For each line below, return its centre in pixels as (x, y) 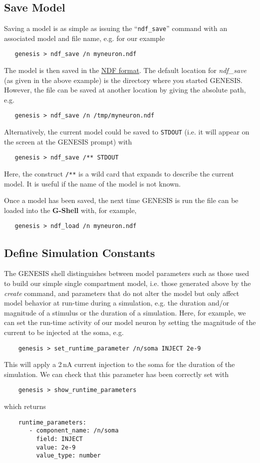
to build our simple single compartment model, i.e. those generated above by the (127, 283)
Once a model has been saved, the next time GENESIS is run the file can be (121, 200)
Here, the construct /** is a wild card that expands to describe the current (119, 174)
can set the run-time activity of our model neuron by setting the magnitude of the (130, 322)
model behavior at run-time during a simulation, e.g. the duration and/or (117, 303)
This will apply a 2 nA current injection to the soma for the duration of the (119, 364)
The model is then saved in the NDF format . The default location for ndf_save (125, 70)
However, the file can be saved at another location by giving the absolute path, (125, 90)
